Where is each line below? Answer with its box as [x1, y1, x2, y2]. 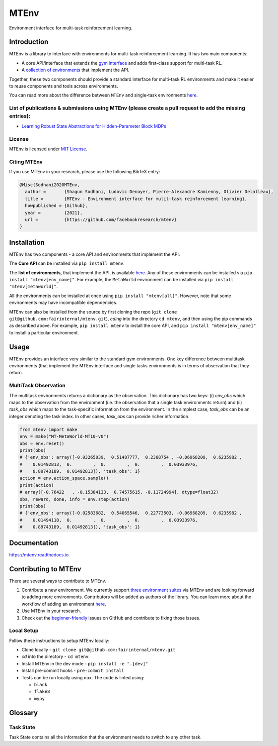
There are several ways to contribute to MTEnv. [9, 578, 106, 584]
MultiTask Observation [9, 382, 66, 389]
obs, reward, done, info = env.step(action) [19, 496, 130, 502]
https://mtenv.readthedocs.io [9, 551, 69, 557]
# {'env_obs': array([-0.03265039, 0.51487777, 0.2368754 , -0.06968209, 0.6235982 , [19, 454, 243, 460]
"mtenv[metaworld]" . [9, 284, 58, 290]
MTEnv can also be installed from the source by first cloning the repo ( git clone [9, 309, 177, 315]
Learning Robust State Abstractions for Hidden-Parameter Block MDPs [21, 123, 166, 129]
